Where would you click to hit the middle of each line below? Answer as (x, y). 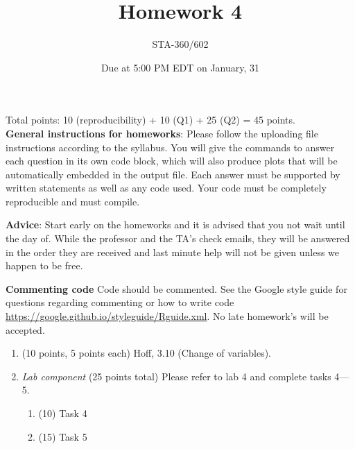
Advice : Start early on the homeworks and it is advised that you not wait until (175, 225)
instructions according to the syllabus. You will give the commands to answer (170, 147)
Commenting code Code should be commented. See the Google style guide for (176, 288)
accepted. (25, 329)
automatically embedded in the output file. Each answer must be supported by (173, 174)
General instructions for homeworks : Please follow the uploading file (162, 133)
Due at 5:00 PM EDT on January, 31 (180, 67)
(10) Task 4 (63, 413)
